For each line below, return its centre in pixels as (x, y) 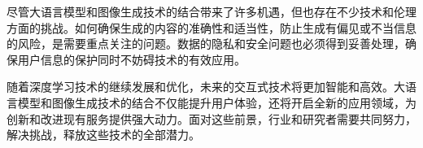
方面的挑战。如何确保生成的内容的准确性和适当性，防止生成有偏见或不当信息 (211, 27)
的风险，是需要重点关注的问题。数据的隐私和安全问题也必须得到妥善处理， (206, 44)
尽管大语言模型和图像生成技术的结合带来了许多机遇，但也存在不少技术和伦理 (211, 11)
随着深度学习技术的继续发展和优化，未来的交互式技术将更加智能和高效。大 (206, 87)
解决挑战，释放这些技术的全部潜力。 (103, 135)
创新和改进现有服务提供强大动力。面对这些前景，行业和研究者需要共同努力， (211, 118)
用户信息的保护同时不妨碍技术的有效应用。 (131, 59)
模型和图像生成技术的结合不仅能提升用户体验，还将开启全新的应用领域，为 (217, 102)
